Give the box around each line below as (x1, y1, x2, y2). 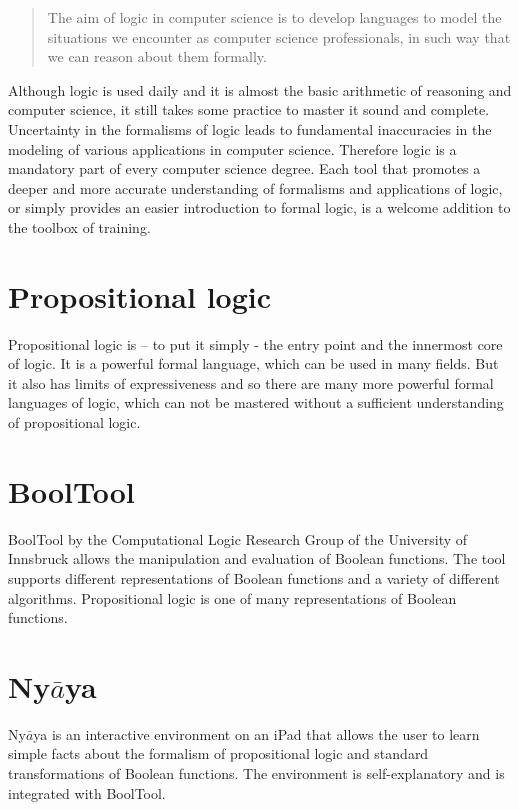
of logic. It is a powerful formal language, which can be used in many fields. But (8, 353, 499, 374)
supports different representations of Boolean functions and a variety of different (8, 567, 500, 588)
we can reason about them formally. (47, 46, 267, 67)
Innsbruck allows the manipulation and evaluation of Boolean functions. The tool (8, 548, 506, 569)
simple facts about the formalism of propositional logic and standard (8, 743, 429, 764)
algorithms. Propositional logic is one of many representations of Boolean (8, 587, 457, 608)
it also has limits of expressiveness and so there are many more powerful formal (8, 372, 494, 393)
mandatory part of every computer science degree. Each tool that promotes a (8, 158, 481, 179)
